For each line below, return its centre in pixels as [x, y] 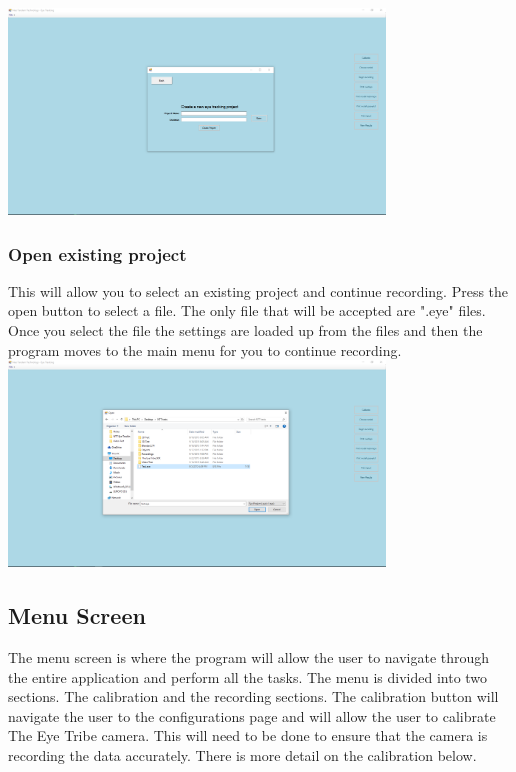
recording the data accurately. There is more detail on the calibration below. [242, 755]
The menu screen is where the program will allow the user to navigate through [249, 657]
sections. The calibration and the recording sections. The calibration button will [253, 696]
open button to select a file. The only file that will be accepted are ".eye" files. [247, 310]
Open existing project [97, 253]
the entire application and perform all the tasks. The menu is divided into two [248, 676]
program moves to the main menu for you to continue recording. [205, 349]
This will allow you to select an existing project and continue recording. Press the [258, 290]
